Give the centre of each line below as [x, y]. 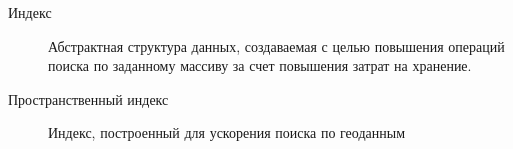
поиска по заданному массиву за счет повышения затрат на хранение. [260, 65]
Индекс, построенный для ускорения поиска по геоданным [227, 132]
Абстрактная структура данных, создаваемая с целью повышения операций [276, 45]
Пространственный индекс [88, 98]
